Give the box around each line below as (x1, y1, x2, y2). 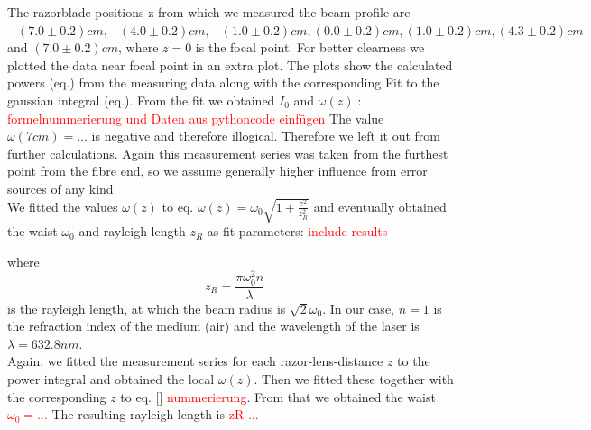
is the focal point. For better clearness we (195, 38, 425, 57)
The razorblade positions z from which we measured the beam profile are (7, 3, 411, 21)
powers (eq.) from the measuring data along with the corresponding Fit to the (7, 73, 439, 92)
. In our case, (322, 298, 394, 317)
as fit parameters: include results (207, 222, 388, 241)
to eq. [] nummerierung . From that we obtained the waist (120, 387, 436, 406)
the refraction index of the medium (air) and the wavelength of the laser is (7, 316, 420, 335)
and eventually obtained (313, 197, 447, 215)
